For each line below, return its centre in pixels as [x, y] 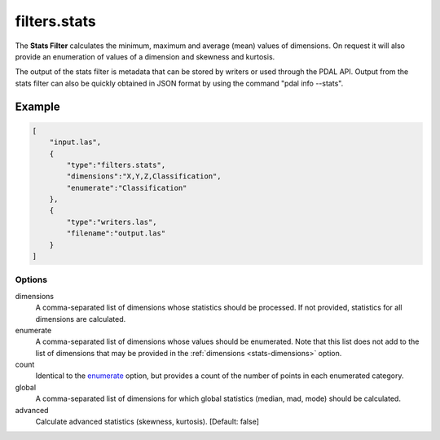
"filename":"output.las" [116, 233]
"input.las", [75, 142]
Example [37, 106]
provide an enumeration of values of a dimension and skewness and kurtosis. [145, 56]
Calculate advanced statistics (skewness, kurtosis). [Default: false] [147, 422]
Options [31, 279]
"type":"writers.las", [112, 222]
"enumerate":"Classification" [127, 188]
